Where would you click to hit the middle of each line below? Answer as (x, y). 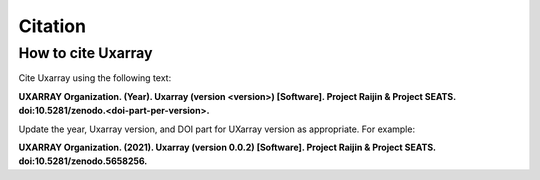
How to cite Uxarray (85, 53)
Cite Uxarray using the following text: (95, 78)
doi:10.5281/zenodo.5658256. (83, 161)
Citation (52, 26)
